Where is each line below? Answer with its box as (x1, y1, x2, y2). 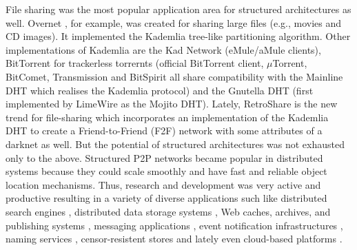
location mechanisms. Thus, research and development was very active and (6, 177, 321, 191)
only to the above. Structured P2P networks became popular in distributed (6, 150, 323, 165)
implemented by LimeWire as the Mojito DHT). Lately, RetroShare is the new (6, 96, 338, 111)
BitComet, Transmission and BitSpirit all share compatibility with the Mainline (6, 69, 343, 83)
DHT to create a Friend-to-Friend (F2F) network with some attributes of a (6, 123, 323, 138)
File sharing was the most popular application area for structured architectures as (6, 2, 351, 16)
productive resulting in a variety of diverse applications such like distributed (6, 191, 327, 205)
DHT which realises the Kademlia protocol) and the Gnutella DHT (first (6, 83, 314, 97)
